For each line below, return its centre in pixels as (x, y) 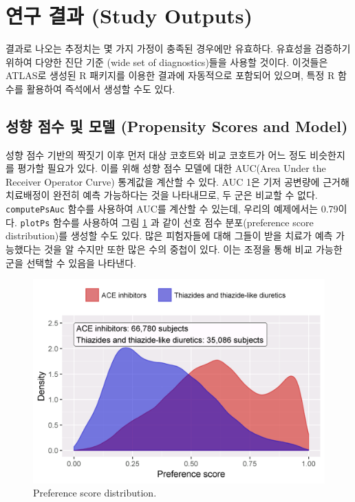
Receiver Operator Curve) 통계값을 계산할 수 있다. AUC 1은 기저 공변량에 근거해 (177, 181)
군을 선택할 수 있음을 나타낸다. (71, 262)
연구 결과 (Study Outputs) (129, 15)
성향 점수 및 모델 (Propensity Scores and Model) (177, 125)
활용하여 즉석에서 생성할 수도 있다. (101, 88)
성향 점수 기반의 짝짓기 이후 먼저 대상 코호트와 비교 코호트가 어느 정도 (156, 154)
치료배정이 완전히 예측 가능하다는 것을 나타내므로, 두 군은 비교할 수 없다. (162, 195)
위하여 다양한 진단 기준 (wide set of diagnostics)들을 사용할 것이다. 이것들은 (167, 62)
